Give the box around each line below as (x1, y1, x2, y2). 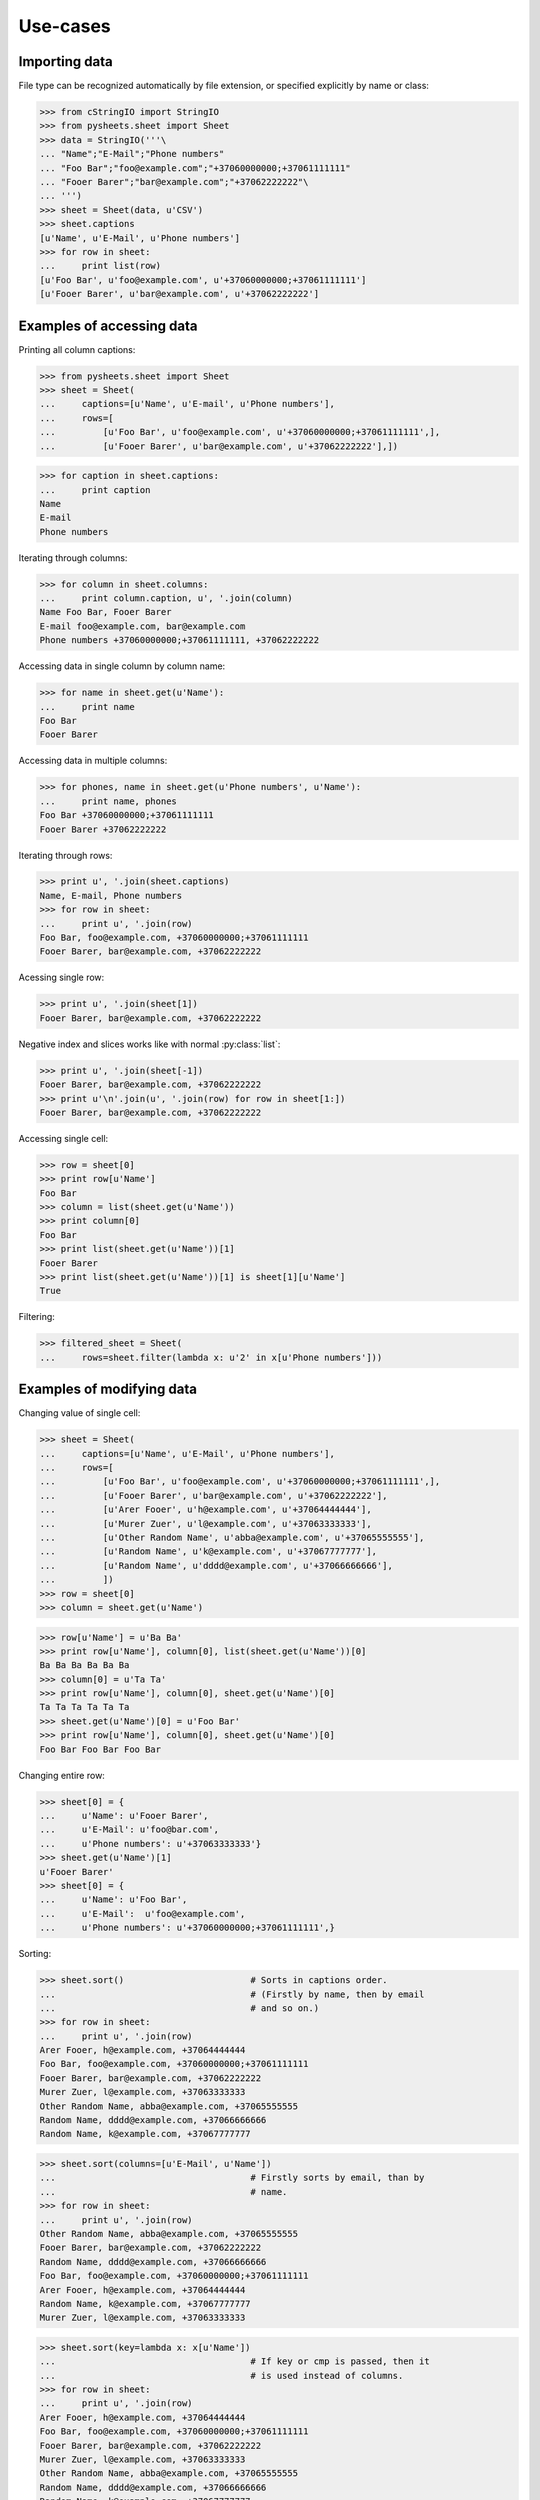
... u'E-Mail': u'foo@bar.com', (39, 1824, 220, 1835)
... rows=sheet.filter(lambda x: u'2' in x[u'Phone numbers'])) (39, 1351, 383, 1363)
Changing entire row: (18, 1769, 105, 1781)
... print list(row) (39, 260, 162, 272)
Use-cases (18, 15, 111, 37)
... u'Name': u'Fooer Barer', (39, 1810, 209, 1822)
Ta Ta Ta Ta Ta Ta (39, 1701, 130, 1713)
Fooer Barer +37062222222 (39, 823, 167, 835)
